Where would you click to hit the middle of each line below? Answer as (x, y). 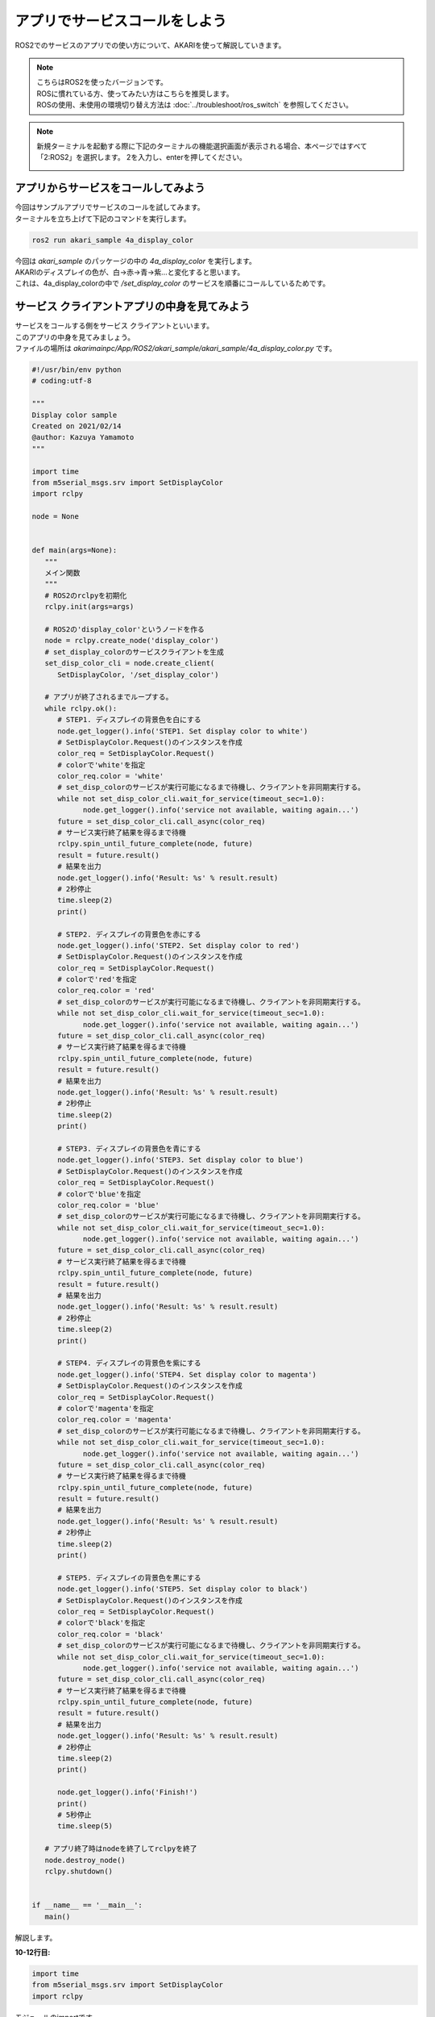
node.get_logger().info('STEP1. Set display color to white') (183, 731)
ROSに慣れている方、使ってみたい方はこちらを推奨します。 (135, 94)
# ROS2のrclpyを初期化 (86, 595)
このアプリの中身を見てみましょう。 (75, 337)
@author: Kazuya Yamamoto (83, 437)
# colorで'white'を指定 (101, 765)
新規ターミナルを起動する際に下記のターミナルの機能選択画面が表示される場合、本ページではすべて (202, 146)
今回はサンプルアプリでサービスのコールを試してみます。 (110, 207)
